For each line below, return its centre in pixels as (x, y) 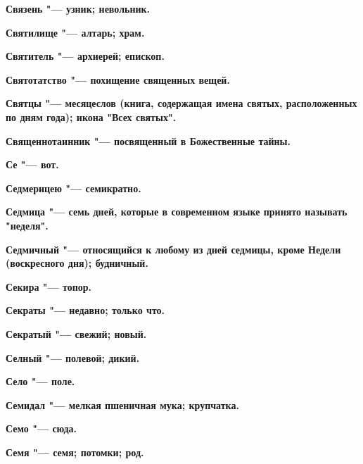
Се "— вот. (32, 164)
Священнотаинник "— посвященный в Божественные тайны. (148, 140)
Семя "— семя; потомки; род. (75, 452)
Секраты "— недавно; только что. (85, 310)
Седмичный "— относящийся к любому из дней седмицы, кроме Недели (173, 249)
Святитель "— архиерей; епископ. (85, 56)
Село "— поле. (40, 381)
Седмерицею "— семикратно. (74, 188)
